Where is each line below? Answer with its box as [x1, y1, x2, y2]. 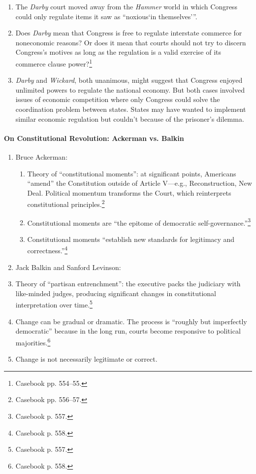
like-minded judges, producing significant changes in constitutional [15, 288, 216, 298]
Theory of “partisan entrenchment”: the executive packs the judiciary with [15, 278, 241, 289]
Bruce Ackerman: [15, 151, 68, 162]
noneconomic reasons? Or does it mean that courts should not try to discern [15, 37, 246, 47]
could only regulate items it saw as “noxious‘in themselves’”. [15, 11, 197, 21]
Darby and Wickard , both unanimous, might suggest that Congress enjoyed [15, 75, 243, 85]
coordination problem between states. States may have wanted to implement [15, 104, 246, 114]
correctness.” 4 [27, 244, 68, 256]
